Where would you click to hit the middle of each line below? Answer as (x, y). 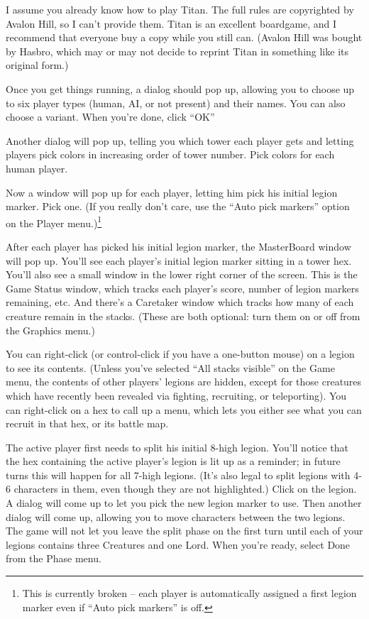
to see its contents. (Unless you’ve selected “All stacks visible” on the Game (170, 367)
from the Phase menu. (54, 558)
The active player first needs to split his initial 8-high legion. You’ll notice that (177, 447)
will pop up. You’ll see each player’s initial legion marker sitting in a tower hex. (179, 260)
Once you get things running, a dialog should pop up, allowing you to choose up (180, 88)
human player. (37, 168)
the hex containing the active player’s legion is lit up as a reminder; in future (173, 461)
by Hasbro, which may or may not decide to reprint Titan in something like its (177, 51)
